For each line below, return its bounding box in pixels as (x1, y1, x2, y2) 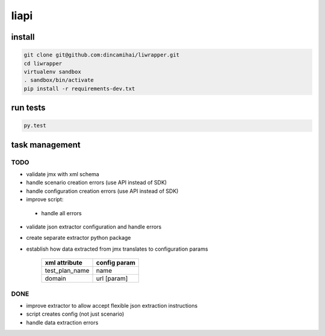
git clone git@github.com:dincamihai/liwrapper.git (23, 52, 180, 58)
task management (11, 139, 81, 150)
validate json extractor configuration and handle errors (26, 223, 162, 231)
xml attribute (45, 258, 82, 267)
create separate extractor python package (26, 234, 131, 242)
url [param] (96, 274, 128, 283)
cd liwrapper (23, 60, 63, 67)
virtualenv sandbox (23, 68, 81, 75)
